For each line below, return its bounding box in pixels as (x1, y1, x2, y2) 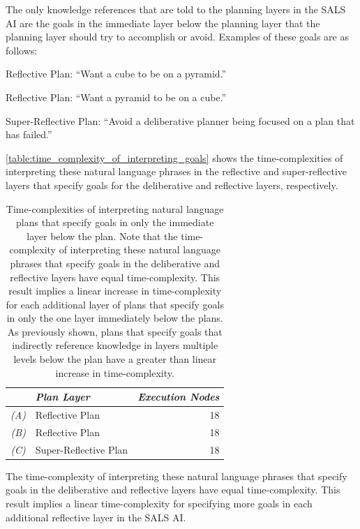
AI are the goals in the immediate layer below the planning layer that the (6, 15, 320, 30)
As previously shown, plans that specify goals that (7, 324, 223, 338)
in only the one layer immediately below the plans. (6, 311, 223, 325)
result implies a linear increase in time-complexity (8, 283, 222, 298)
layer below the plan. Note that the (27, 228, 178, 243)
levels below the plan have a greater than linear (13, 352, 217, 366)
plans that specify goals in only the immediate (16, 215, 214, 230)
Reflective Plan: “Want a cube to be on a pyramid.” (6, 66, 227, 81)
